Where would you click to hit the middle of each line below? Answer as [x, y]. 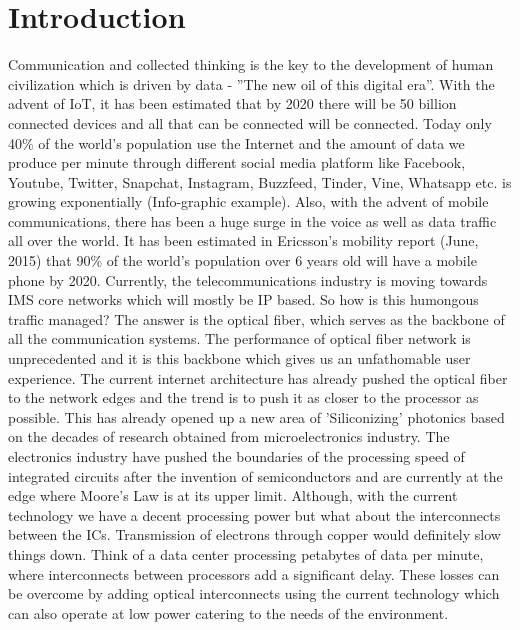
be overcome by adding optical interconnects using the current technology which [254, 593]
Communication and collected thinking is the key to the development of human [251, 64]
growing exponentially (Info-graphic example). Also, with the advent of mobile [248, 201]
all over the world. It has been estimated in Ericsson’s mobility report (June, [243, 240]
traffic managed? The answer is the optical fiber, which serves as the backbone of [256, 318]
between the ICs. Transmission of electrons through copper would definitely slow [254, 534]
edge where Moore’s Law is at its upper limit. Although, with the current [233, 495]
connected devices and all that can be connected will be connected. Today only [250, 122]
